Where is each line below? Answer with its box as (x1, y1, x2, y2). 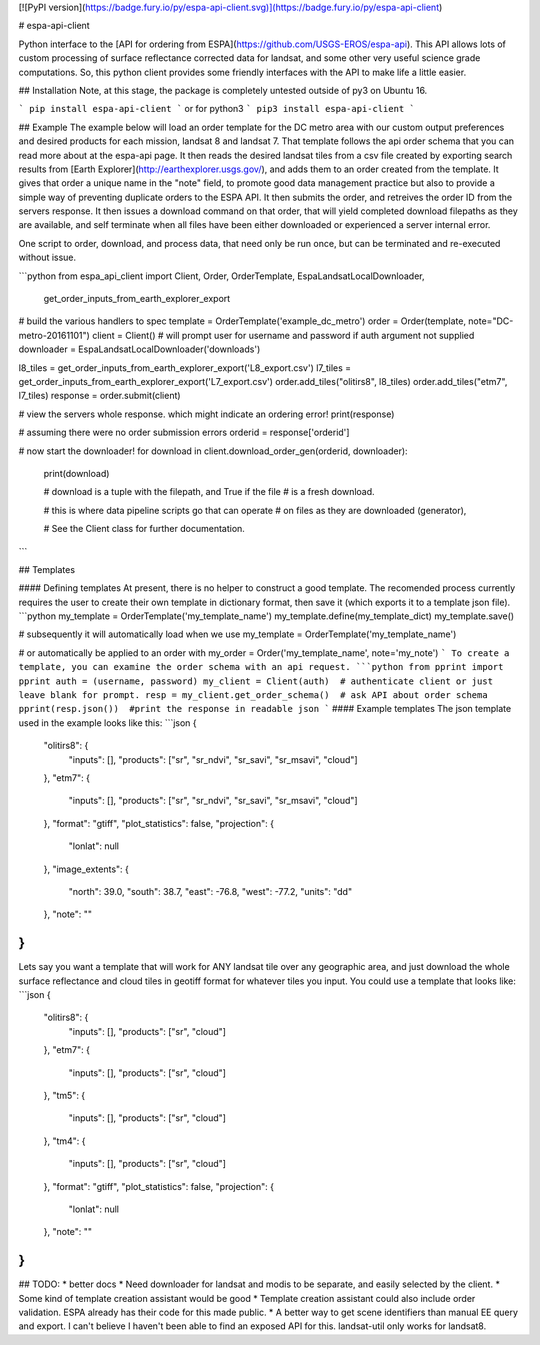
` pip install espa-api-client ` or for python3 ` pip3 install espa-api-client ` (18, 103, 415, 115)
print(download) (43, 467, 110, 479)
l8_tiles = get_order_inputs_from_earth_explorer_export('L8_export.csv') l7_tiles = (18, 361, 352, 374)
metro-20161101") (18, 329, 90, 341)
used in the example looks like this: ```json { (18, 716, 197, 729)
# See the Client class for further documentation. (43, 523, 245, 535)
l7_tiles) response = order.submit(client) (18, 390, 181, 402)
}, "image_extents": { (43, 863, 130, 875)
